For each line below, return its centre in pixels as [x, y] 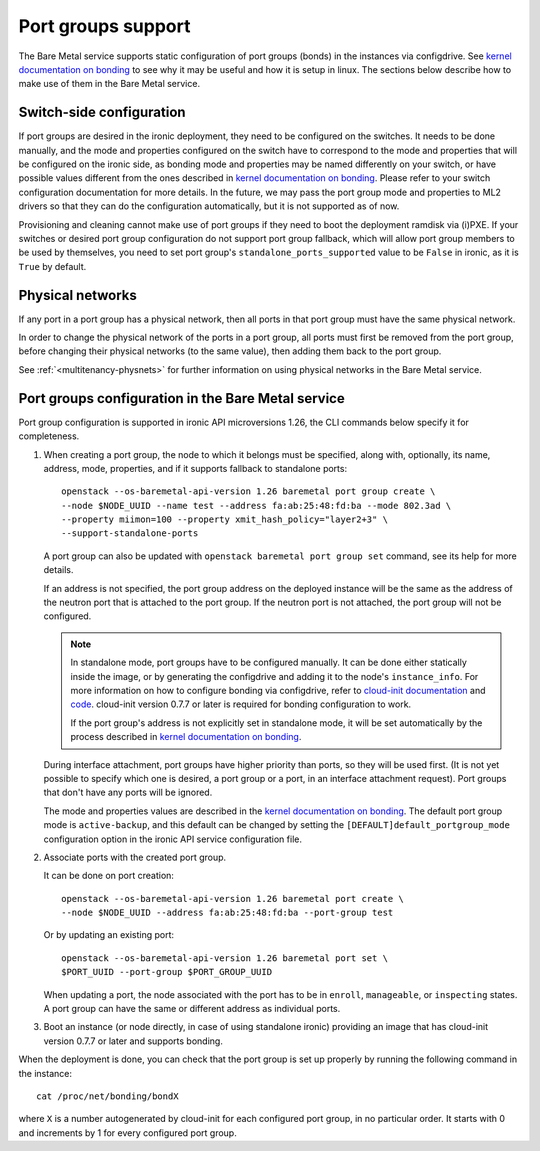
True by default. [52, 266]
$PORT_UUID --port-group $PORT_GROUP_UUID [167, 972]
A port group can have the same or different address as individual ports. [192, 1009]
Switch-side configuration [102, 112]
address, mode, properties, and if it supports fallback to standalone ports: [195, 468]
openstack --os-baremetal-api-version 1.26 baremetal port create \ [232, 898]
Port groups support [104, 26]
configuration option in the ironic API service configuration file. [172, 839]
